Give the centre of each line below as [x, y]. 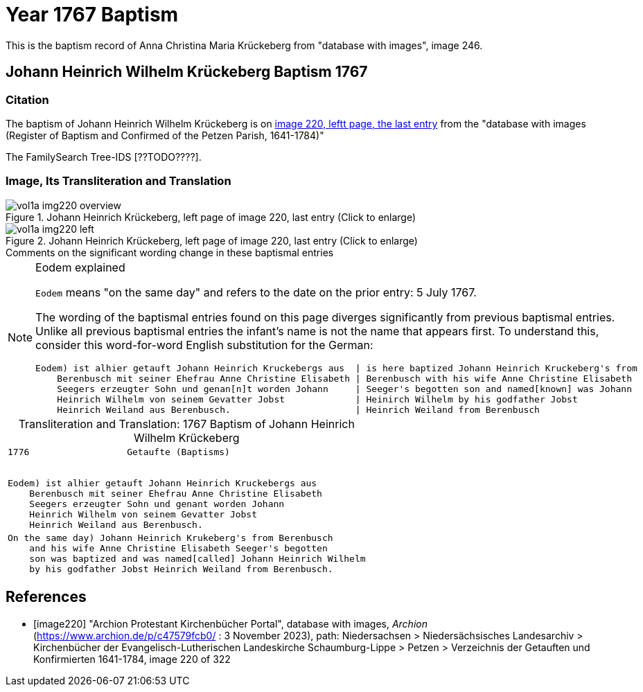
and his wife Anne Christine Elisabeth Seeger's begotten [178, 548]
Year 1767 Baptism [92, 15]
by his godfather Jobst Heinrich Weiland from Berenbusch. [181, 569]
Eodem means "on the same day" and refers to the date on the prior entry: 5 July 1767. [256, 292]
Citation [27, 99]
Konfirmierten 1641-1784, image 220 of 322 [132, 659]
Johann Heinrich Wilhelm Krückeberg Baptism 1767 [187, 72]
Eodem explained [80, 267]
